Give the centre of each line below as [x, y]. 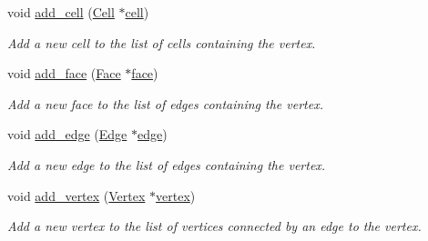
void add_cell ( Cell [61, 12]
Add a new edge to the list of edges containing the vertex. [167, 164]
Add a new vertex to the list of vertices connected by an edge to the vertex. [214, 226]
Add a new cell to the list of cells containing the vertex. [162, 42]
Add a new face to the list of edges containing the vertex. [165, 103]
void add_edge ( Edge [67, 134]
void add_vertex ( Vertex [76, 195]
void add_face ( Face [64, 73]
